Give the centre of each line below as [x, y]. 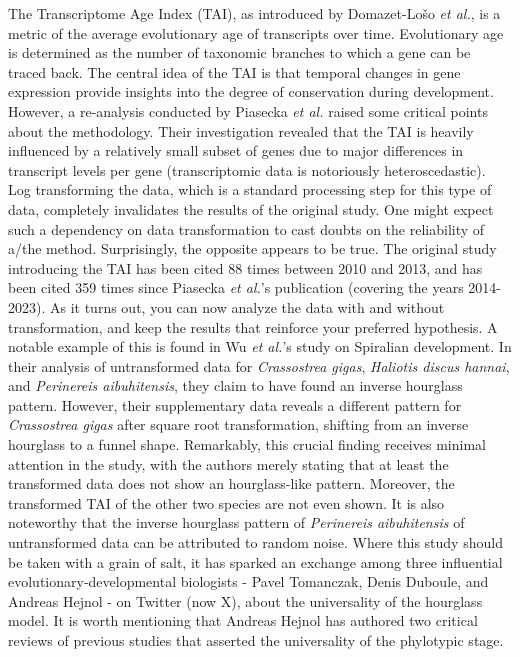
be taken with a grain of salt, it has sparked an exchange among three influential [255, 561]
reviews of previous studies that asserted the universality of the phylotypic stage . [256, 640]
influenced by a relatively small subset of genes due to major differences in [236, 150]
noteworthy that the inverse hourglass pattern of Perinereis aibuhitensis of [236, 522]
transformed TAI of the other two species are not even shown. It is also [226, 502]
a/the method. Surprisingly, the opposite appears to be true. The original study [252, 248]
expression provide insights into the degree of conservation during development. [251, 91]
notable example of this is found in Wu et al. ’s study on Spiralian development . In [260, 346]
